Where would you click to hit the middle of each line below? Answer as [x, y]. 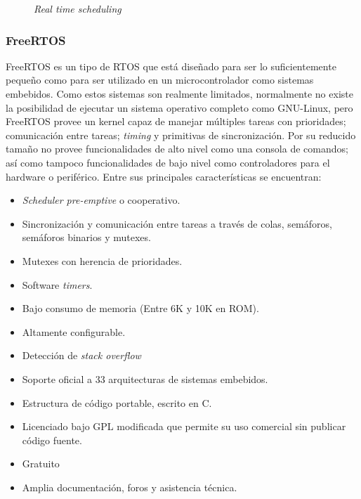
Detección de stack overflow [81, 355]
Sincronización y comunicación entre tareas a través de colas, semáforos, [177, 223]
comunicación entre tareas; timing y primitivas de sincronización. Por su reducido [181, 135]
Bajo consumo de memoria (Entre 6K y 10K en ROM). [140, 308]
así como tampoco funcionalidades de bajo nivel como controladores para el [168, 162]
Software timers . [57, 284]
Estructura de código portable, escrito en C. [117, 402]
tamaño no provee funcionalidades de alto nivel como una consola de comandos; [177, 149]
